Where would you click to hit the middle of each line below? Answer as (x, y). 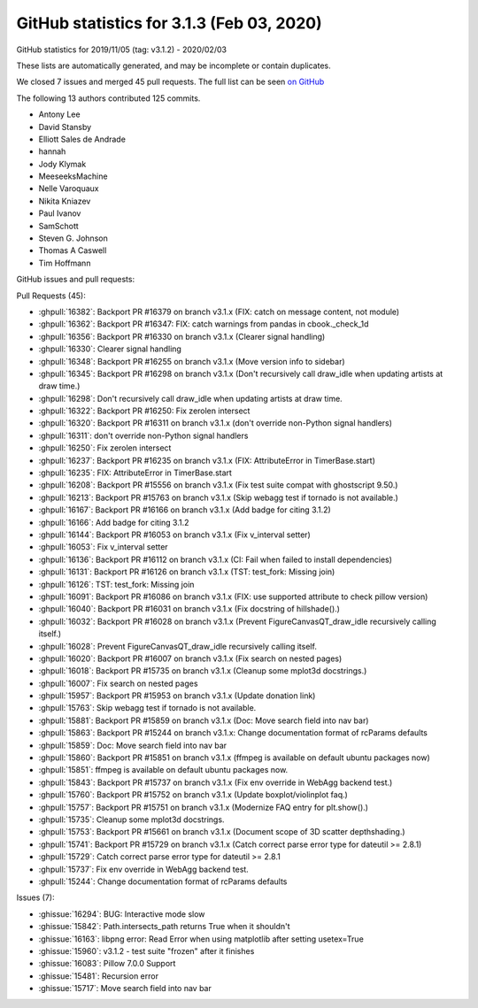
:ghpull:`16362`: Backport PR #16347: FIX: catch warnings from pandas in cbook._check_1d (204, 324)
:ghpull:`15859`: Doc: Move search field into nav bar (133, 745)
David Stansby (65, 127)
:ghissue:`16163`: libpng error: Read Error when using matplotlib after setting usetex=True (201, 939)
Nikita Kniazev (65, 201)
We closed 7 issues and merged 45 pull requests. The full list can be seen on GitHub (170, 82)
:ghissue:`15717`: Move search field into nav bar (125, 989)
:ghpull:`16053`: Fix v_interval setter (103, 547)
